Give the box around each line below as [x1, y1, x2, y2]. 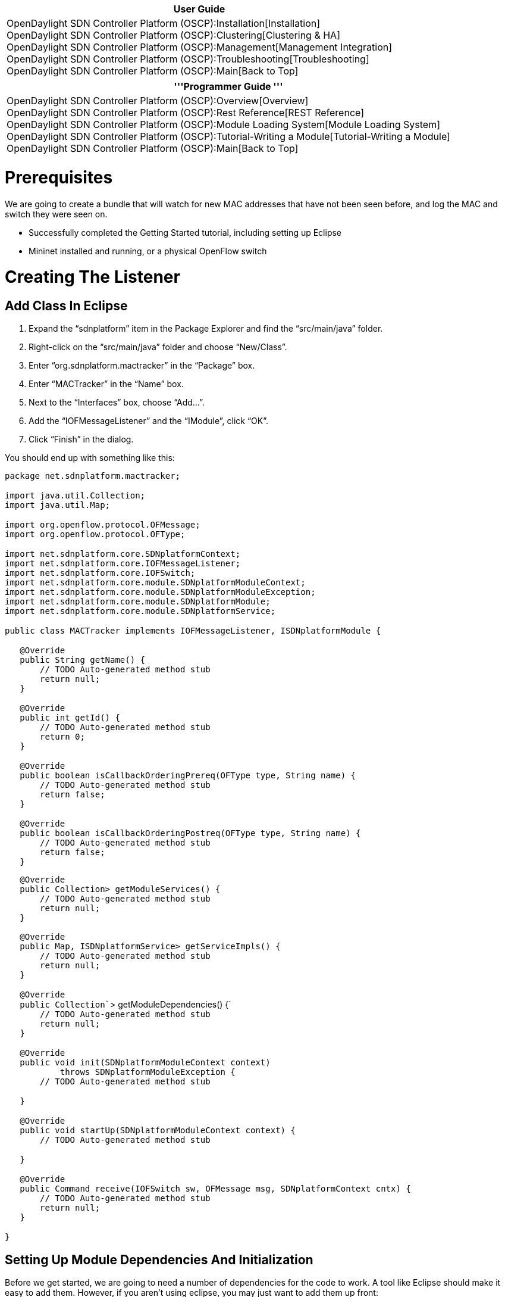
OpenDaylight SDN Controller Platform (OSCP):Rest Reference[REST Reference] [7, 107, 365, 119]
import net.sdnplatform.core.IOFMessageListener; [5, 559, 241, 569]
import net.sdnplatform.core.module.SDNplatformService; [5, 606, 276, 616]
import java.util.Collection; [5, 491, 146, 501]
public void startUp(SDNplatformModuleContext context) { [20, 1125, 296, 1136]
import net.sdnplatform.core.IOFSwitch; [5, 568, 196, 578]
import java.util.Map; [5, 500, 111, 510]
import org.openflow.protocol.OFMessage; [5, 520, 200, 530]
